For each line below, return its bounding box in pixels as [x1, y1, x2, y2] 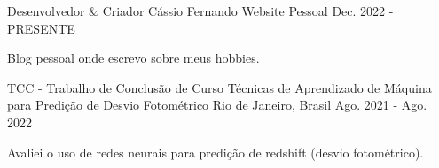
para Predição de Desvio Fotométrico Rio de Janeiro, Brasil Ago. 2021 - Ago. [7, 95, 427, 114]
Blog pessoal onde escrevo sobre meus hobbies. [7, 49, 260, 67]
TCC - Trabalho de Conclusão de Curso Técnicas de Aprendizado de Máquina [7, 78, 432, 96]
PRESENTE [7, 19, 75, 37]
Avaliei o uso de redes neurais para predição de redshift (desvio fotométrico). [7, 142, 424, 161]
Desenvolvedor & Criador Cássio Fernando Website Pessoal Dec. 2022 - [7, 2, 394, 19]
